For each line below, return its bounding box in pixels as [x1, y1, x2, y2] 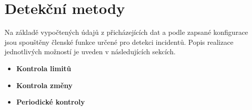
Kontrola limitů [16, 63, 71, 73]
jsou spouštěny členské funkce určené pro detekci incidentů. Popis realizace [4, 36, 233, 47]
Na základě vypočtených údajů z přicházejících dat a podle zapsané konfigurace [4, 27, 248, 37]
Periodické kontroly [16, 97, 85, 107]
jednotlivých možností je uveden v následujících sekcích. [4, 46, 176, 57]
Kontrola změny [16, 80, 73, 90]
